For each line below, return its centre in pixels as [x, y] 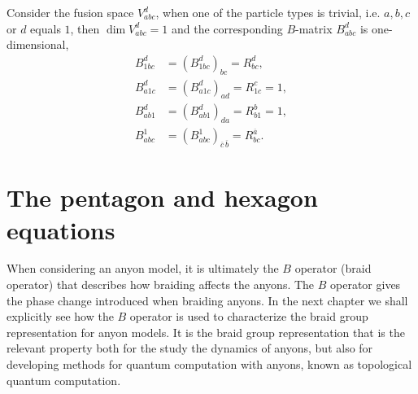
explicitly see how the [60, 316]
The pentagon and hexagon [162, 197]
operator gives [366, 285]
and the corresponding [227, 28]
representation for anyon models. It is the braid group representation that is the [206, 332]
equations [61, 229]
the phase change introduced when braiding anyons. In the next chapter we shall [207, 300]
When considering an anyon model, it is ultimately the [143, 268]
